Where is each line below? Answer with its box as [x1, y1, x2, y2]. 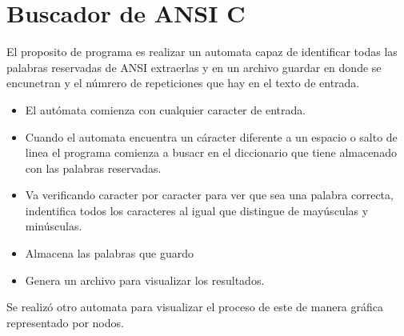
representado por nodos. [6, 314, 124, 330]
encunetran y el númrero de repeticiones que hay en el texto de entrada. [6, 74, 360, 91]
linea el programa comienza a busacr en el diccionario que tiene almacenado [25, 144, 397, 161]
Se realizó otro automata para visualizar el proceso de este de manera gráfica [6, 298, 384, 315]
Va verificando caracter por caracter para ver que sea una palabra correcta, [25, 186, 394, 203]
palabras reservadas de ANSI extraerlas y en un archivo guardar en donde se [6, 58, 382, 75]
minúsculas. [25, 218, 82, 234]
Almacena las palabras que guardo [25, 245, 194, 262]
